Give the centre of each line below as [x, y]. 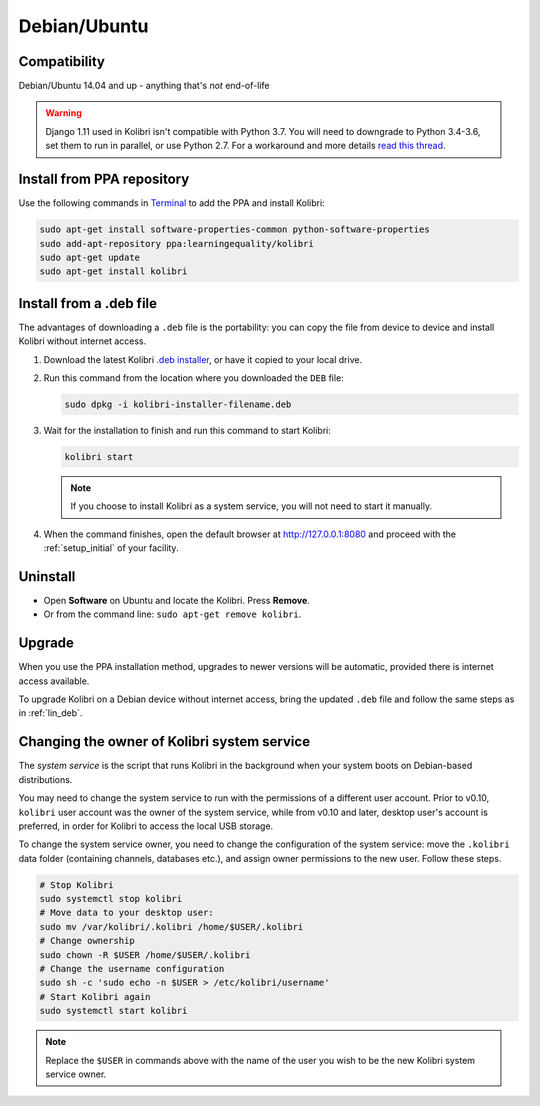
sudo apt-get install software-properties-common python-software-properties [234, 229]
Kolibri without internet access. [82, 341]
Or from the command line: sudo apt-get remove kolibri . [172, 614]
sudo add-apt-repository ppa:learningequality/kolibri [176, 243]
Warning [63, 113]
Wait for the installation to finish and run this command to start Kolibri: [187, 430]
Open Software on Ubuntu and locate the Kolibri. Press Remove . [176, 600]
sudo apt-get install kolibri [113, 271]
